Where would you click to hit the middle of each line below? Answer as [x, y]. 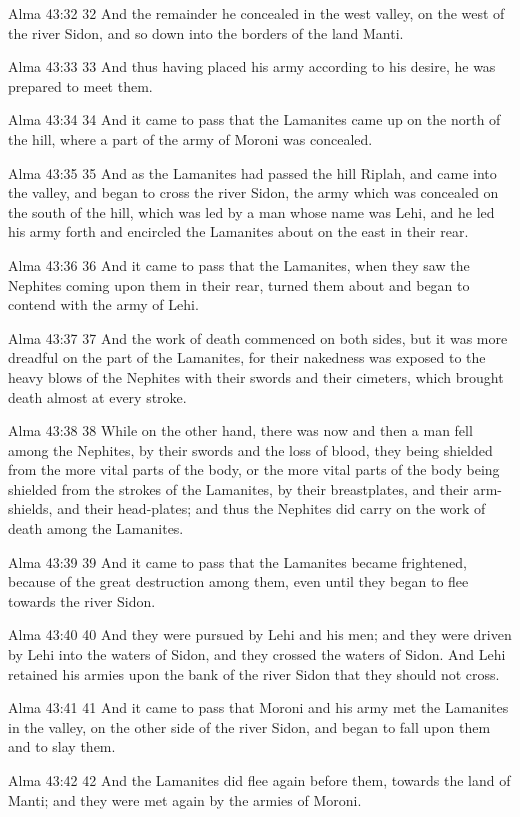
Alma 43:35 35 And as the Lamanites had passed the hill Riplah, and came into [252, 172]
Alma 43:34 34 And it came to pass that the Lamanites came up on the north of [254, 119]
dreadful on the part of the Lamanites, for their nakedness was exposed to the [247, 357]
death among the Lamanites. [96, 528]
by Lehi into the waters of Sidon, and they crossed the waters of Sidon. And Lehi [257, 654]
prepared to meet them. [80, 85]
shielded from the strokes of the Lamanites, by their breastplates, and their [238, 488]
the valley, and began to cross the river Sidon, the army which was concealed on [253, 192]
